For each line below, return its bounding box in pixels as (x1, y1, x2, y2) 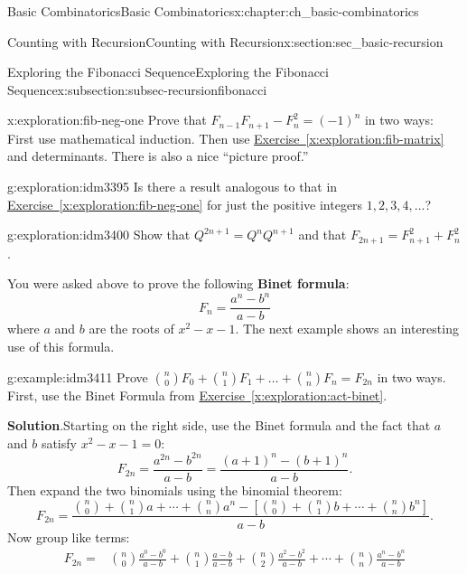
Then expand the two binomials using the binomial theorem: (7, 480, 342, 499)
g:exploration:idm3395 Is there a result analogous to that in (7, 177, 338, 196)
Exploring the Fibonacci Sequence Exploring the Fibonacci (7, 62, 329, 81)
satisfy (41, 433, 77, 452)
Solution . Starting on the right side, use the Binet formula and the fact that (7, 416, 431, 435)
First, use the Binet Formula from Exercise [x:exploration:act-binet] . (7, 385, 388, 404)
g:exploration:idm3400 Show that (7, 225, 191, 244)
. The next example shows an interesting (235, 319, 459, 338)
